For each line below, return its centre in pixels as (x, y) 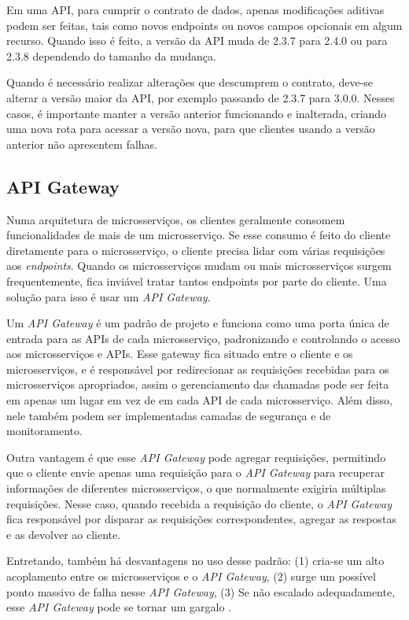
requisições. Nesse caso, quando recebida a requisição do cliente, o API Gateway (199, 503)
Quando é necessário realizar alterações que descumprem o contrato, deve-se (190, 82)
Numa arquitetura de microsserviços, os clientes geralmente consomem (176, 219)
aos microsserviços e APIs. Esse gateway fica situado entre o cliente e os (180, 354)
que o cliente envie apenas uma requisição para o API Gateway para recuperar (195, 472)
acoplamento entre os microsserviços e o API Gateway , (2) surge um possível (191, 576)
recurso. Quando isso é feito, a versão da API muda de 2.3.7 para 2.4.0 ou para (197, 41)
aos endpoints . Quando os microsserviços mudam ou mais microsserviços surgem (199, 266)
